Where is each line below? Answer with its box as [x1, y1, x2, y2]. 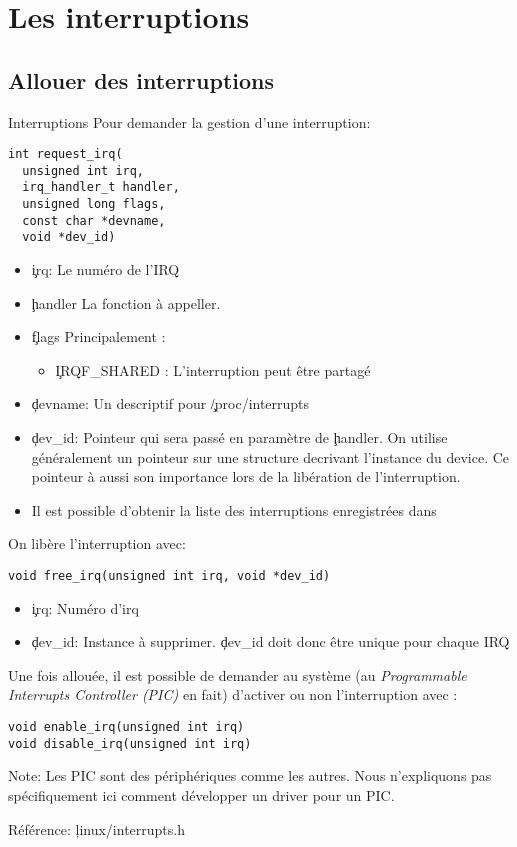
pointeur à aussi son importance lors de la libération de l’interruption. [31, 466, 461, 487]
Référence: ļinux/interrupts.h [8, 818, 185, 839]
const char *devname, [22, 213, 166, 228]
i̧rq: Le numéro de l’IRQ [31, 259, 180, 280]
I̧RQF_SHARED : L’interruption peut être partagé [55, 359, 371, 380]
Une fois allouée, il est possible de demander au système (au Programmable [8, 664, 467, 685]
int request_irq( [8, 147, 123, 162]
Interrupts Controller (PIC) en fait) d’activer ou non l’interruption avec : [8, 684, 458, 705]
